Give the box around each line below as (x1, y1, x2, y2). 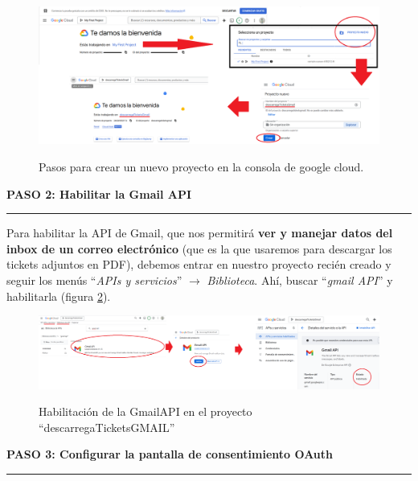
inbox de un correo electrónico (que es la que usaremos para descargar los (6, 240, 392, 257)
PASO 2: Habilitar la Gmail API (6, 185, 192, 202)
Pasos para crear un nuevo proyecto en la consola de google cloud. (39, 158, 364, 175)
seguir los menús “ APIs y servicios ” (6, 271, 182, 288)
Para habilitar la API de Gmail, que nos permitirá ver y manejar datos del (6, 224, 393, 241)
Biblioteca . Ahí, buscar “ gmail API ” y (207, 271, 393, 288)
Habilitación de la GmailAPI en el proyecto (39, 403, 252, 420)
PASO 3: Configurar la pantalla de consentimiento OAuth (6, 446, 333, 462)
